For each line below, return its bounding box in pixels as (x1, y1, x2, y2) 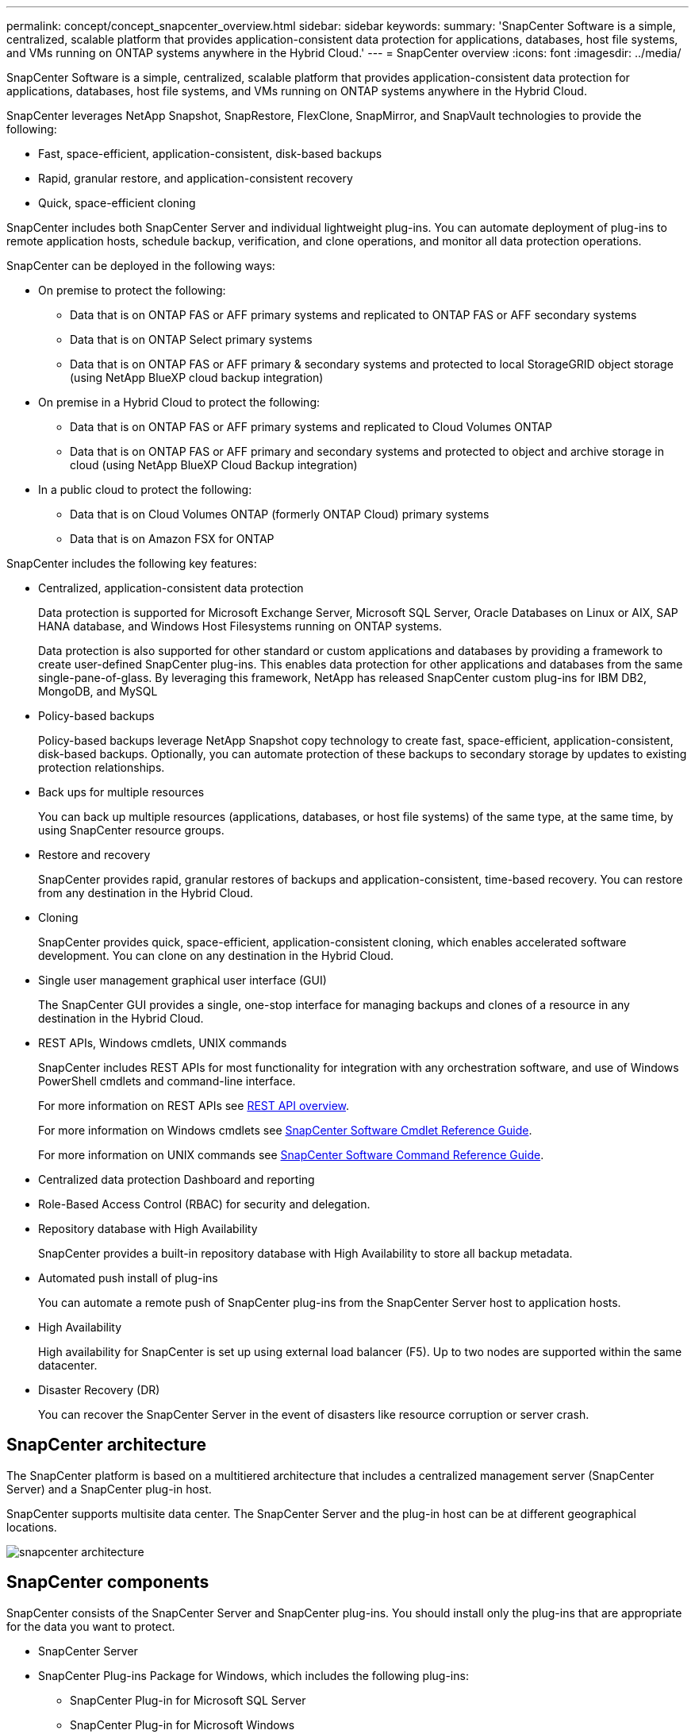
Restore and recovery (38, 848, 151, 861)
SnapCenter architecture (6, 1435, 206, 1455)
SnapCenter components (6, 1572, 209, 1593)
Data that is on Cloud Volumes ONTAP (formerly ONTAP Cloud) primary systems (70, 507, 490, 521)
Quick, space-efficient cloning (38, 196, 196, 210)
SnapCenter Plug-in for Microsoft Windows (70, 1717, 295, 1732)
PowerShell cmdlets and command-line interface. (38, 1074, 296, 1088)
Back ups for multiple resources (38, 785, 205, 799)
